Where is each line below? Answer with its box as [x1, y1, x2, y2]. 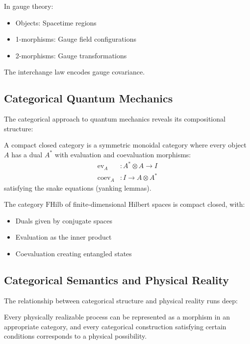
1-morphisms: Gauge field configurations [15, 34, 136, 44]
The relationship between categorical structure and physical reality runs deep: [4, 295, 238, 305]
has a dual [11, 149, 43, 159]
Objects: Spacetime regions [15, 17, 97, 27]
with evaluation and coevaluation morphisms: [54, 149, 191, 159]
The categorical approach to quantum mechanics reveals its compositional [4, 114, 225, 124]
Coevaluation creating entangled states [15, 248, 132, 258]
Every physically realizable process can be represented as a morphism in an [4, 312, 230, 322]
